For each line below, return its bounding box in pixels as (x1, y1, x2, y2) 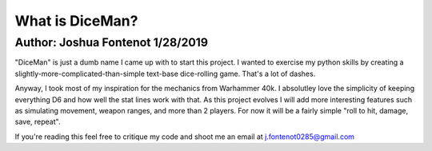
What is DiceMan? (14, 12, 138, 30)
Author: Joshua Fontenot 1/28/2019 (14, 35, 208, 50)
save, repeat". (14, 117, 61, 127)
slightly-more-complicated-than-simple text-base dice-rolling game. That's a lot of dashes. (14, 69, 316, 78)
